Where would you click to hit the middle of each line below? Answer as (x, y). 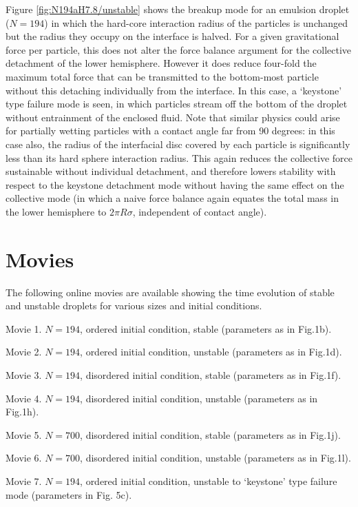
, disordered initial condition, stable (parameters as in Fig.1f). (211, 375)
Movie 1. (24, 328)
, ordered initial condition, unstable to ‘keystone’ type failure (209, 480)
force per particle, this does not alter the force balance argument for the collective (179, 49)
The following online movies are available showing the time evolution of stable (170, 292)
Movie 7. (24, 480)
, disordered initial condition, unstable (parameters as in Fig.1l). (215, 458)
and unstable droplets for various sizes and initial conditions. (134, 306)
